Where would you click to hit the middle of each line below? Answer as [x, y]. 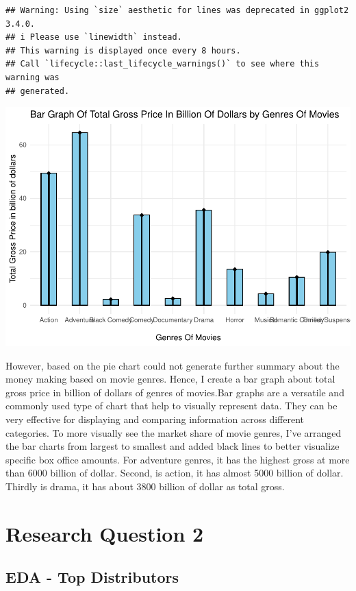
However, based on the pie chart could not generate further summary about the [173, 365]
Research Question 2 [105, 533]
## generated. [38, 91]
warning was [33, 77]
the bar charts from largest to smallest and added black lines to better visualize [173, 446]
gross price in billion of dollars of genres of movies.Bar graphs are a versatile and [175, 392]
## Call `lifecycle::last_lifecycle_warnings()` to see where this [163, 64]
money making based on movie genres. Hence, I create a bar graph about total [170, 379]
